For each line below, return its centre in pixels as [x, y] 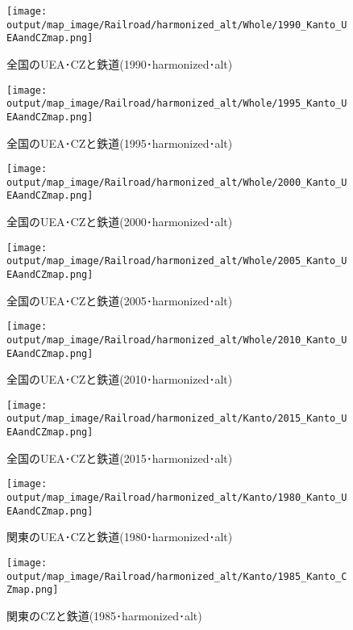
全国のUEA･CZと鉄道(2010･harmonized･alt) [120, 379]
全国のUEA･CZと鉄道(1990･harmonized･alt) [120, 63]
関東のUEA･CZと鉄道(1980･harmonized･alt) [120, 537]
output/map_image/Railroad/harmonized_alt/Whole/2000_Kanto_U [177, 182]
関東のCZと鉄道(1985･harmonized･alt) [104, 615]
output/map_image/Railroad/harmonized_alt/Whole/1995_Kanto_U [177, 104]
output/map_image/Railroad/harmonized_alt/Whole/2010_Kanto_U [177, 340]
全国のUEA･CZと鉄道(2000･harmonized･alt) [120, 222]
